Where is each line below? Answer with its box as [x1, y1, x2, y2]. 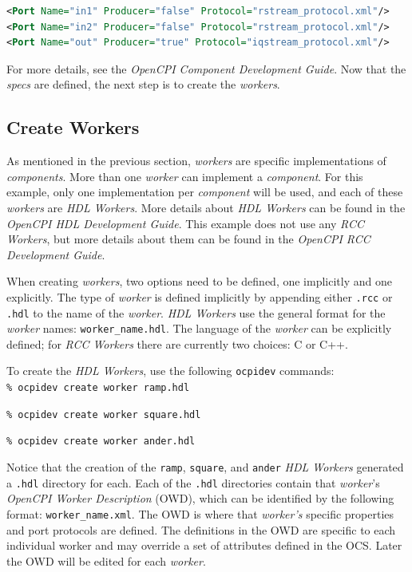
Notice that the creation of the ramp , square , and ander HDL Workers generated [6, 459, 404, 475]
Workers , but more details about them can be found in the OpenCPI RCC [6, 231, 370, 247]
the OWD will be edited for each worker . [6, 552, 206, 569]
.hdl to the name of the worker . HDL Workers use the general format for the [6, 304, 386, 321]
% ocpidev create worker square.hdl [6, 408, 201, 420]
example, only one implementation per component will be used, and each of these [6, 183, 403, 200]
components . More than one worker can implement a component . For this [6, 168, 363, 184]
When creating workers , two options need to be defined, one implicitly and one [6, 273, 392, 290]
